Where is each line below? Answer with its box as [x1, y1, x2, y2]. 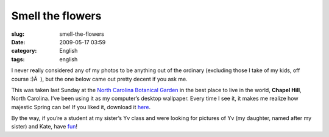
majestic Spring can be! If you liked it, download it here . [11, 103, 151, 110]
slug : [11, 30, 24, 38]
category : [11, 47, 37, 55]
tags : [11, 55, 25, 63]
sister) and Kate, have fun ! [11, 123, 77, 130]
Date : [11, 38, 26, 45]
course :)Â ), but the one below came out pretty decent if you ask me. [11, 75, 188, 82]
